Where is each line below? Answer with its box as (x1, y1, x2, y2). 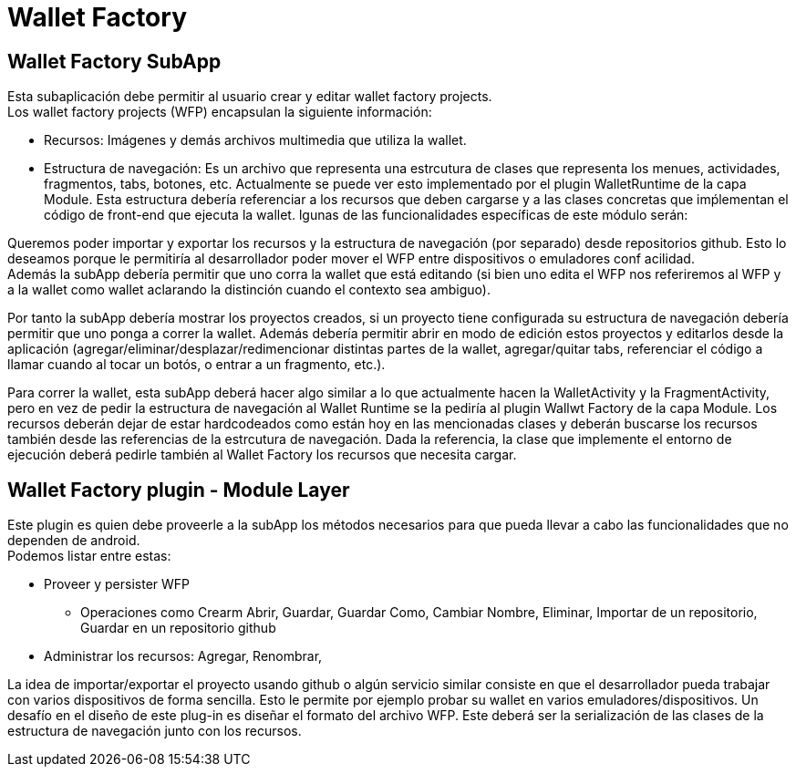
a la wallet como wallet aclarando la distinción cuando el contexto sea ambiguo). (7, 282, 491, 298)
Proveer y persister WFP (44, 576, 191, 593)
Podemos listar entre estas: (7, 548, 171, 564)
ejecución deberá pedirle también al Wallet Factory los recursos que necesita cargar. (7, 447, 517, 463)
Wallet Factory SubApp (7, 49, 222, 73)
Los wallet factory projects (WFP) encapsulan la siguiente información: (7, 104, 432, 120)
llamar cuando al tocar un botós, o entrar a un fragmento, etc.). (7, 356, 386, 373)
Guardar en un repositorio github (80, 620, 276, 636)
